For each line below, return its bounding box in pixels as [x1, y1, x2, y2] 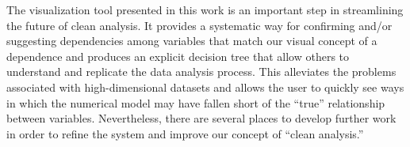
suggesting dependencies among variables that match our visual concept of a [6, 32, 377, 49]
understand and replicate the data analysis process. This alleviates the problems [6, 63, 397, 80]
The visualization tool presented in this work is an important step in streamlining [6, 2, 404, 17]
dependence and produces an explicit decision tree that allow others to [6, 47, 350, 64]
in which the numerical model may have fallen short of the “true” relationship [6, 94, 385, 111]
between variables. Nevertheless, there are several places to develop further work [6, 110, 397, 126]
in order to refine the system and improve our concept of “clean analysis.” [6, 125, 364, 141]
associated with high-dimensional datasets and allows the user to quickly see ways [6, 78, 404, 95]
